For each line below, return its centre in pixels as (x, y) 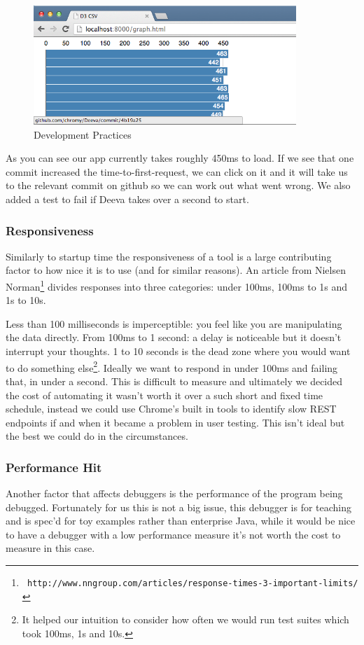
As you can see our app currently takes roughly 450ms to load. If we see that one (180, 158)
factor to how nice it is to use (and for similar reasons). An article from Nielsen (176, 270)
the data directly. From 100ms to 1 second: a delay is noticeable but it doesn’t (174, 337)
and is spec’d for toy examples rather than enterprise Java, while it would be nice (181, 521)
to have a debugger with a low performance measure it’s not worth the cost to (173, 534)
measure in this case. (50, 548)
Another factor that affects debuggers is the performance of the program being (174, 493)
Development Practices (83, 134)
